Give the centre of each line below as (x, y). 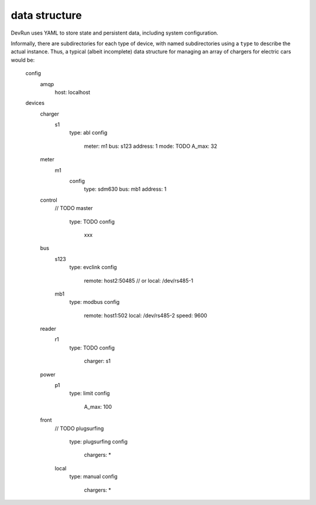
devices (35, 103)
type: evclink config (93, 267)
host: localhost (73, 92)
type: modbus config (95, 302)
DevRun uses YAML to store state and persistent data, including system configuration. (115, 33)
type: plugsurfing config (99, 442)
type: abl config (88, 133)
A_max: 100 (98, 406)
